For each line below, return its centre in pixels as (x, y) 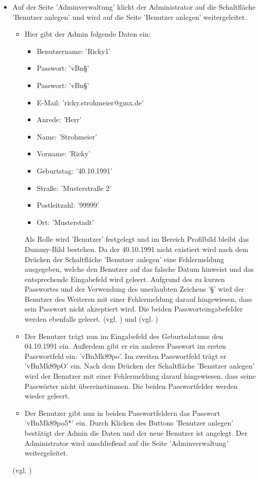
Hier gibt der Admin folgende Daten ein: (88, 34)
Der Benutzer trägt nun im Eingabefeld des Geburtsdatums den (124, 336)
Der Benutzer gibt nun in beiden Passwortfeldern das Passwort (122, 413)
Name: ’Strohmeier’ (67, 136)
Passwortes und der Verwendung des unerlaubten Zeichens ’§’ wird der (134, 289)
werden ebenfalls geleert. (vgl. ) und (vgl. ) (91, 319)
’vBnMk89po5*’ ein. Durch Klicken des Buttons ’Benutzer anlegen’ (129, 423)
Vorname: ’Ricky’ (64, 153)
